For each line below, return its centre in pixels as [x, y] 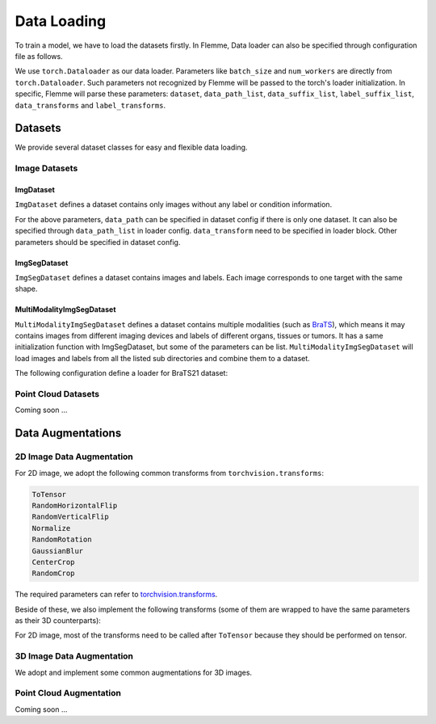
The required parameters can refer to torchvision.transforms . [116, 595]
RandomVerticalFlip [70, 517]
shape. [26, 289]
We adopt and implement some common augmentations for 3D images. [134, 672]
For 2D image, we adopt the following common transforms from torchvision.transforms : [170, 473]
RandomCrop [53, 573]
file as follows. [39, 56]
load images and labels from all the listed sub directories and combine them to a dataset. [162, 358]
